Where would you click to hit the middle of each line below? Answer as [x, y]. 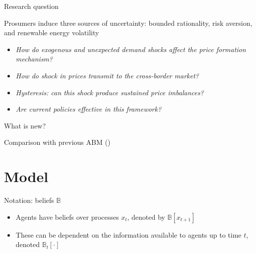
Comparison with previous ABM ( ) [57, 142]
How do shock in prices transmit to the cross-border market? [107, 75]
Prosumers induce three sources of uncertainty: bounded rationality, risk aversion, [128, 23]
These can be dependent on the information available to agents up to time [128, 234]
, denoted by [146, 217]
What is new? [25, 125]
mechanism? [34, 59]
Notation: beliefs [29, 200]
